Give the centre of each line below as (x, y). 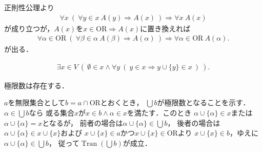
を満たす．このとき (159, 113)
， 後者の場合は (194, 122)
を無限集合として (36, 102)
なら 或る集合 (52, 113)
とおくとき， (122, 102)
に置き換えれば (165, 28)
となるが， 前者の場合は (83, 122)
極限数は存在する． (36, 85)
